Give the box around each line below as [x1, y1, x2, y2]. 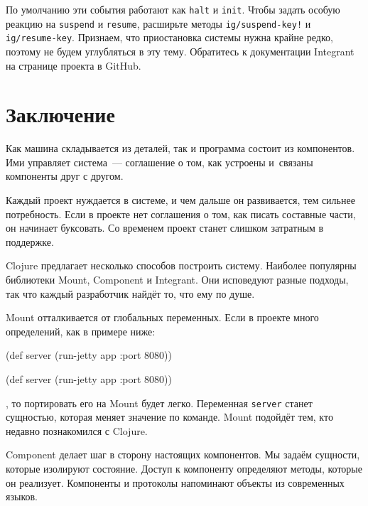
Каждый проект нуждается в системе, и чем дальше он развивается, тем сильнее [6, 193, 355, 208]
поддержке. [6, 234, 54, 249]
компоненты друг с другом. [6, 168, 124, 183]
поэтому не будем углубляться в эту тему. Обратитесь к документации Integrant [6, 43, 355, 58]
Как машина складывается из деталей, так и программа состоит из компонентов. [6, 141, 355, 156]
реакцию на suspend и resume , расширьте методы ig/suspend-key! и [6, 16, 311, 31]
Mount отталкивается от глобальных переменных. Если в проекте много [6, 310, 319, 325]
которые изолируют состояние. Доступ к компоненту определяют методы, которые [6, 461, 362, 476]
